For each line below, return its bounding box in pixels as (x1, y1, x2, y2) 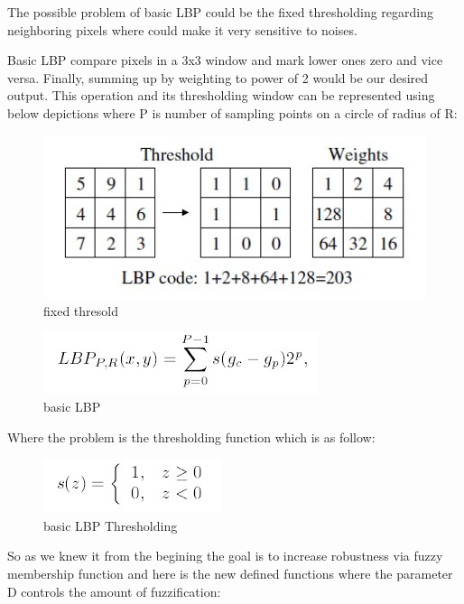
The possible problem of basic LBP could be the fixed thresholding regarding (7, 3, 434, 21)
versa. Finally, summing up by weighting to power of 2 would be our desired (7, 68, 429, 87)
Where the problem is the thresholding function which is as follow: (7, 427, 376, 446)
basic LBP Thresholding (43, 516, 178, 534)
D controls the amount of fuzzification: (7, 581, 221, 600)
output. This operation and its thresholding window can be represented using (7, 86, 435, 105)
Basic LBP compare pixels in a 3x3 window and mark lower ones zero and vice (7, 51, 443, 70)
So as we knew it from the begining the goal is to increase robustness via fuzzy (7, 546, 443, 565)
